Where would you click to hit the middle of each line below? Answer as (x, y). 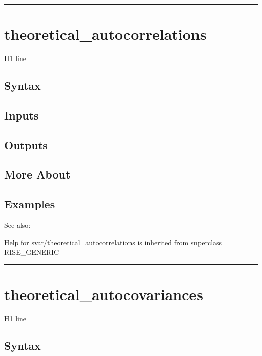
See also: (17, 225)
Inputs (21, 115)
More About (37, 174)
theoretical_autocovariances (104, 294)
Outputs (26, 144)
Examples (30, 204)
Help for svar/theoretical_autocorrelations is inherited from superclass (113, 242)
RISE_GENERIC (32, 252)
